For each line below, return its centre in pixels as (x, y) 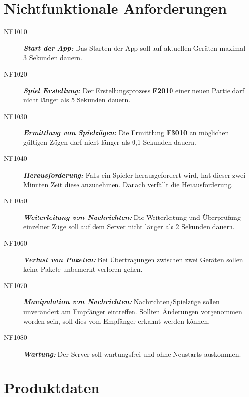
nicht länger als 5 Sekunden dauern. (77, 100)
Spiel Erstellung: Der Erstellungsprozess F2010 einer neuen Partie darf (134, 90)
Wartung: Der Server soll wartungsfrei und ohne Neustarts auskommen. (132, 353)
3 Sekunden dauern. (53, 57)
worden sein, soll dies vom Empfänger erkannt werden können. (117, 321)
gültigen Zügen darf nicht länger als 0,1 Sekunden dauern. (110, 142)
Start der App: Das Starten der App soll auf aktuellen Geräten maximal (134, 48)
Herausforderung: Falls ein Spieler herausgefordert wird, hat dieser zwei (134, 175)
